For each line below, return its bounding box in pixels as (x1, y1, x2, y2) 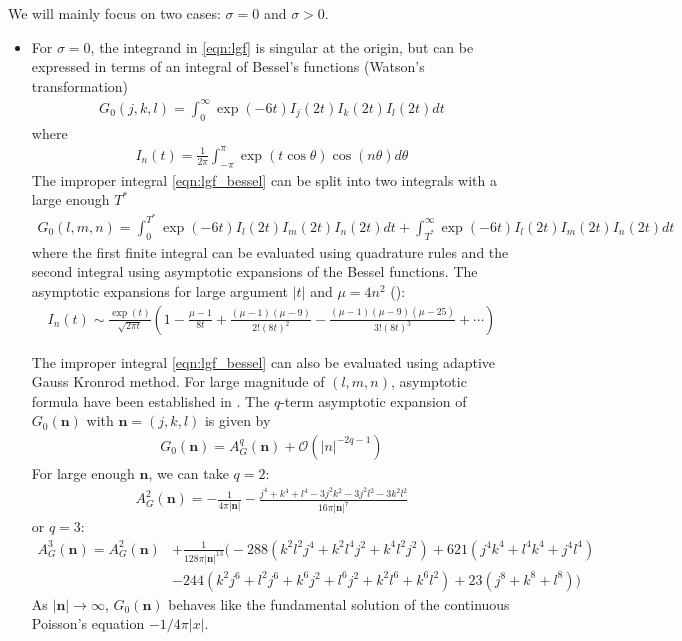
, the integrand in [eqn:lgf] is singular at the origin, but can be (90, 36, 474, 57)
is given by (204, 410, 271, 431)
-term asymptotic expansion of (280, 390, 467, 411)
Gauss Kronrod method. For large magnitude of (31, 371, 325, 392)
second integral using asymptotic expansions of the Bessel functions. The (31, 261, 478, 282)
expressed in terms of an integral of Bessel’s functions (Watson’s (31, 56, 425, 77)
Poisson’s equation (31, 613, 145, 634)
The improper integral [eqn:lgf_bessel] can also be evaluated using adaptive (31, 351, 496, 372)
